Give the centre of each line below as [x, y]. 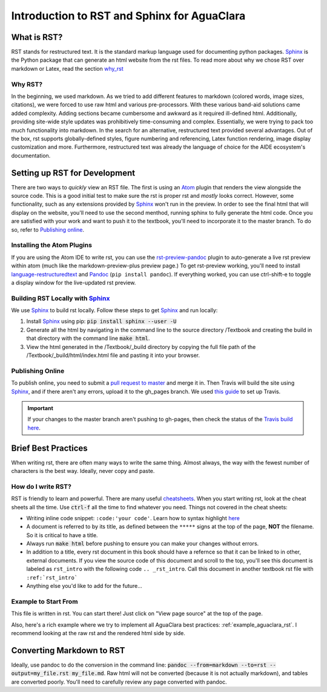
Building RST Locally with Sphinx [61, 298]
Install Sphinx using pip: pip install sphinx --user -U [101, 321]
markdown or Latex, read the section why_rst [67, 68]
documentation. [31, 155]
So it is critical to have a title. [62, 535]
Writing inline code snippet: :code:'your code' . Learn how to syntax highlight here [133, 518]
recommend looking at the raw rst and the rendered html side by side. [98, 633]
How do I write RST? [41, 486]
